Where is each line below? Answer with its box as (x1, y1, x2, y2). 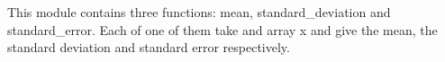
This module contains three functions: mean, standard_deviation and (7, 3, 391, 21)
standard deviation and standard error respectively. (7, 38, 290, 57)
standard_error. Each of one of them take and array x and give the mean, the (7, 20, 438, 39)
